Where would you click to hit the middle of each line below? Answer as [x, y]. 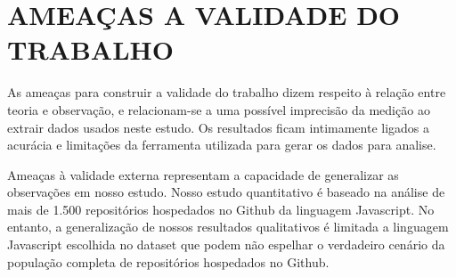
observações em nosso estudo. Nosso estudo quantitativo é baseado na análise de [226, 192]
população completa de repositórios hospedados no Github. [168, 261]
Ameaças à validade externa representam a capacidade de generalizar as [203, 174]
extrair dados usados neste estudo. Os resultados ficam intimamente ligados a [219, 127]
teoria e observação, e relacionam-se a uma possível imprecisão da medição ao [219, 109]
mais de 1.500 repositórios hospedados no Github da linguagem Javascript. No [221, 209]
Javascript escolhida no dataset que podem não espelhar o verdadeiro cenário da [226, 244]
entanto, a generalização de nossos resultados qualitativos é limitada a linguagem [228, 227]
